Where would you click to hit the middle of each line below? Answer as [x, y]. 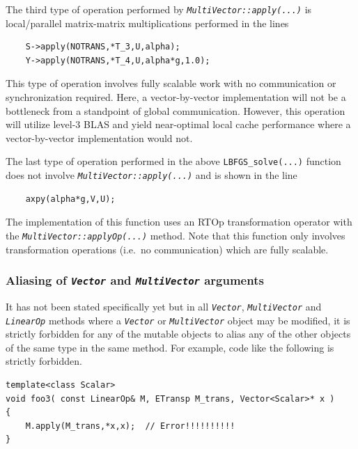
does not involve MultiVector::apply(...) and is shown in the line [151, 175]
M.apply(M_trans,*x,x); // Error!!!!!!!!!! [130, 426]
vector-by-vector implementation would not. [99, 137]
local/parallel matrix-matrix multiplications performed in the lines [147, 23]
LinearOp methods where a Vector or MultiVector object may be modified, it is [178, 320]
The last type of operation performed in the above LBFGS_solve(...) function [173, 161]
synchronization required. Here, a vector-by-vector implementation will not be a [176, 97]
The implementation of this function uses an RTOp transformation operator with [179, 222]
